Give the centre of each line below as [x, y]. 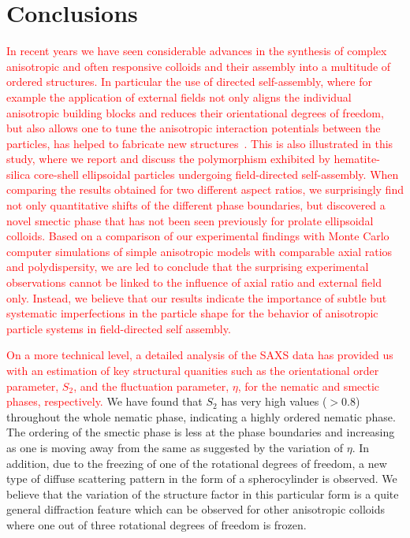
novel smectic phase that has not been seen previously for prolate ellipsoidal [190, 220]
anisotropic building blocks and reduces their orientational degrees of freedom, [195, 112]
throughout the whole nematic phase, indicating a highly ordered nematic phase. [201, 416]
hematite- [357, 159]
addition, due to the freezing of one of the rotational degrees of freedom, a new [197, 463]
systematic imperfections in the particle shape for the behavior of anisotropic [192, 313]
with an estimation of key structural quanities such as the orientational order [193, 370]
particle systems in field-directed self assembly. [119, 328]
